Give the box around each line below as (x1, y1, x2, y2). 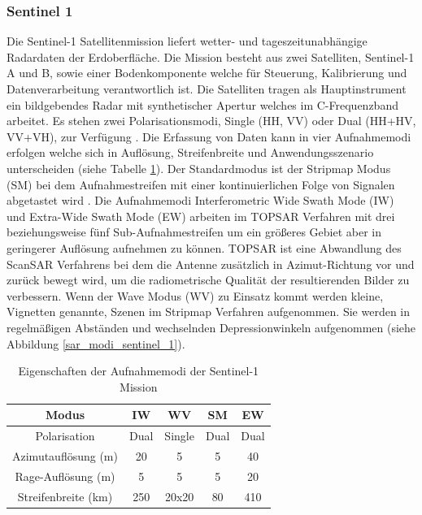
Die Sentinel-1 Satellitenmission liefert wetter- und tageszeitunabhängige (7, 32, 368, 50)
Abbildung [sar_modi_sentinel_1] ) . (7, 335, 185, 352)
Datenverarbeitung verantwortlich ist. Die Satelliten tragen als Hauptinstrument (7, 80, 407, 97)
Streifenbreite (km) (17, 487, 113, 504)
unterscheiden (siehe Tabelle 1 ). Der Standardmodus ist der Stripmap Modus (7, 159, 391, 176)
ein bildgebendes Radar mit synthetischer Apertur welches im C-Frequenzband (7, 96, 398, 113)
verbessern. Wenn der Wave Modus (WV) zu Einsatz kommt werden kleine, (7, 287, 384, 304)
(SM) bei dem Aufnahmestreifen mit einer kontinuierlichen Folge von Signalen (7, 175, 395, 193)
